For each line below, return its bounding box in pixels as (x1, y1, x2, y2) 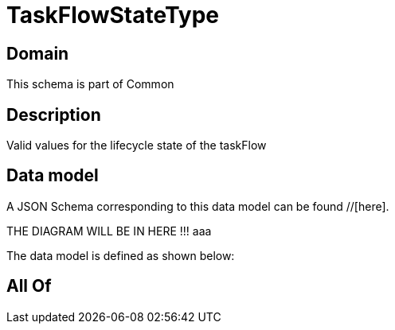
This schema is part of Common (6, 77, 174, 91)
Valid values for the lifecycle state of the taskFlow (6, 138, 267, 153)
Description (6, 104, 101, 125)
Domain (6, 43, 69, 64)
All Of (6, 276, 52, 297)
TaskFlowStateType (6, 2, 220, 29)
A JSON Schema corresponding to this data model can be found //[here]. (6, 199, 389, 213)
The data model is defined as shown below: (6, 248, 235, 262)
